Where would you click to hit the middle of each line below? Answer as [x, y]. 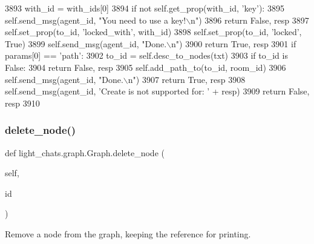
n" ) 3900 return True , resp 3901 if [234, 43]
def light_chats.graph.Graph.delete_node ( [85, 152]
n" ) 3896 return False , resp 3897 [250, 20]
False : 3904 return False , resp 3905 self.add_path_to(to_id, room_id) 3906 [146, 67]
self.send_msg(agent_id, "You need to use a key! [96, 20]
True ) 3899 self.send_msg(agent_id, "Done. [86, 43]
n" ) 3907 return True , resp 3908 [187, 79]
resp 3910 [22, 103]
